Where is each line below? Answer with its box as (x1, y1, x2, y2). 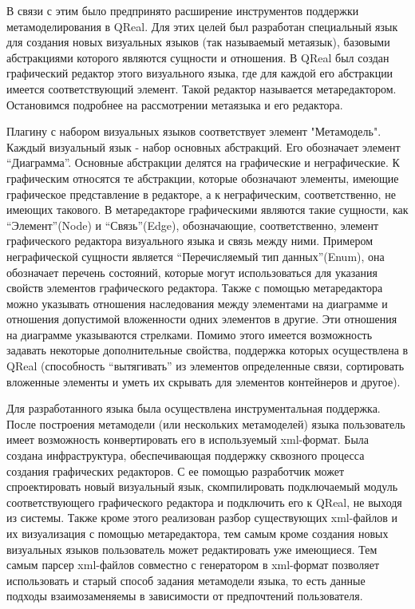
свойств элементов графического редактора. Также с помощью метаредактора (6, 279, 383, 296)
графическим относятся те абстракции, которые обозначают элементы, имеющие (6, 169, 399, 186)
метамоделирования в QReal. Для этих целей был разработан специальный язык (6, 18, 398, 34)
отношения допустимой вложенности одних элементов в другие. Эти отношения (6, 310, 397, 327)
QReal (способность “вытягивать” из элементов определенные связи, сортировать (6, 358, 405, 374)
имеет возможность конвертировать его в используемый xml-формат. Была (6, 431, 370, 448)
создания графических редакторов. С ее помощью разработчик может (6, 462, 345, 479)
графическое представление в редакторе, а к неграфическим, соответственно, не (6, 185, 396, 202)
